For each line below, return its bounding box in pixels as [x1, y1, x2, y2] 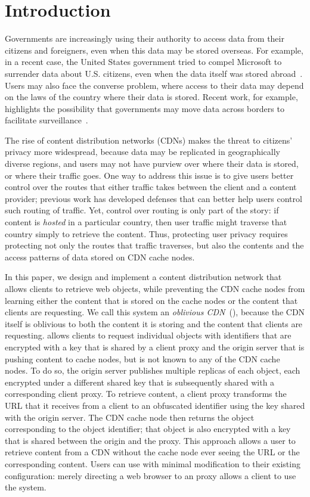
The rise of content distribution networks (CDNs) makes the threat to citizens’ [5, 133, 293, 146]
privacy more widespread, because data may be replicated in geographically [5, 145, 280, 158]
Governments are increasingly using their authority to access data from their [5, 32, 284, 45]
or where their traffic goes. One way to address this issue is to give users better [5, 169, 294, 181]
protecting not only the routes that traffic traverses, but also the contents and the [5, 239, 304, 251]
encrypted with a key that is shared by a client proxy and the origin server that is [5, 340, 305, 353]
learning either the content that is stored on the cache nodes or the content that [5, 294, 298, 306]
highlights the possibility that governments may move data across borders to [5, 102, 284, 114]
